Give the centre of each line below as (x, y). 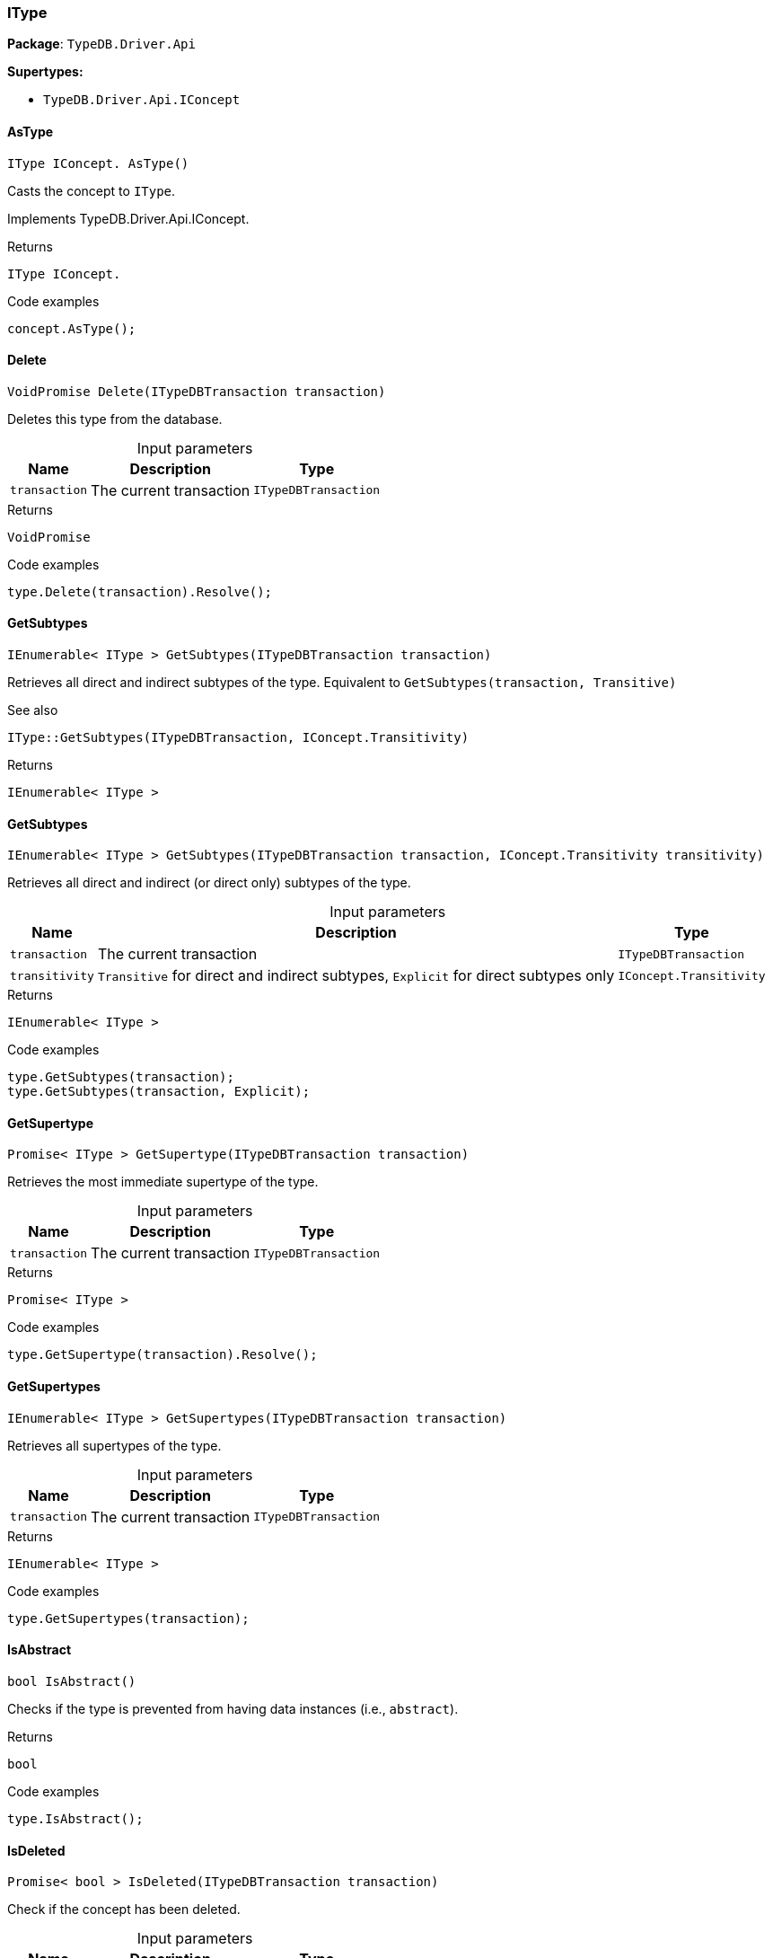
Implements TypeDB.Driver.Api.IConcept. (128, 218)
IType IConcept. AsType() (98, 163)
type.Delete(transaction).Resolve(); (140, 591)
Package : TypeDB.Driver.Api (101, 44)
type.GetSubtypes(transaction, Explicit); (159, 1092)
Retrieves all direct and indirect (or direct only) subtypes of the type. (209, 883)
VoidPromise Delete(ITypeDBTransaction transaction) (197, 391)
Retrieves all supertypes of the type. (114, 1445)
